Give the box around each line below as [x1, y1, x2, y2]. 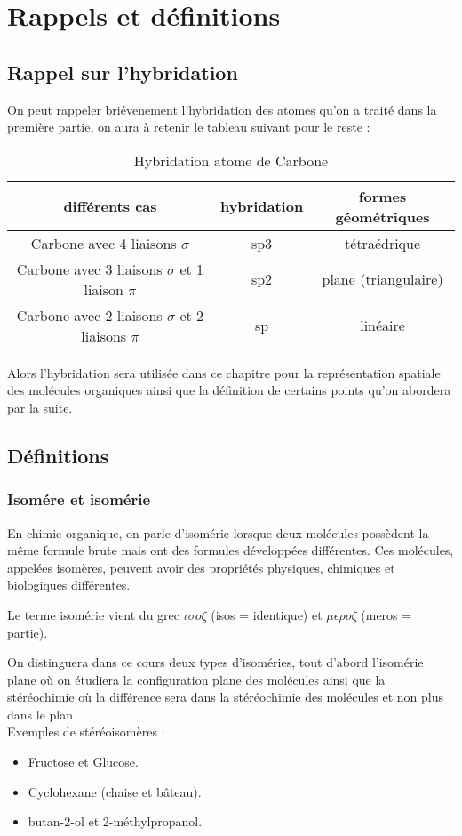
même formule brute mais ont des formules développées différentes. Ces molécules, [7, 541, 454, 559]
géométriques [335, 205, 430, 227]
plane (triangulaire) [322, 269, 443, 290]
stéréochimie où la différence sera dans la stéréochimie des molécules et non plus [7, 687, 443, 706]
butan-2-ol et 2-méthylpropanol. [28, 812, 203, 831]
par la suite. [7, 398, 73, 416]
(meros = [361, 605, 412, 623]
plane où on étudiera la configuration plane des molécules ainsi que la [7, 670, 386, 688]
